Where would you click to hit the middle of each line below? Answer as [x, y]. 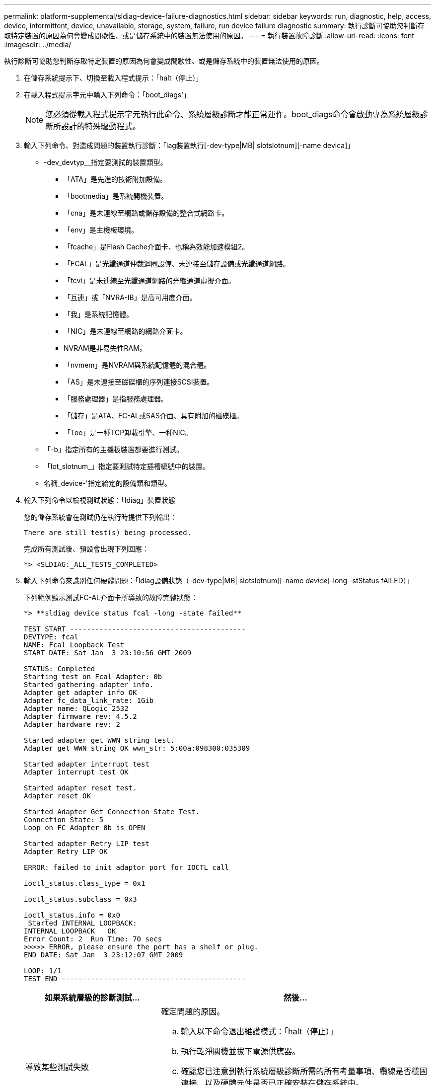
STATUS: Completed [60, 669]
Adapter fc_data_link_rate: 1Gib [89, 700]
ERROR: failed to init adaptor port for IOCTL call [127, 867]
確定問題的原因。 [193, 1011]
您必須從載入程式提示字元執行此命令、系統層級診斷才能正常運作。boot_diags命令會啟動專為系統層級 [233, 114]
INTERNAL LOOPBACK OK [70, 931]
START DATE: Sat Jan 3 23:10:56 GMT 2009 [108, 653]
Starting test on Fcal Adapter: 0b [93, 677]
